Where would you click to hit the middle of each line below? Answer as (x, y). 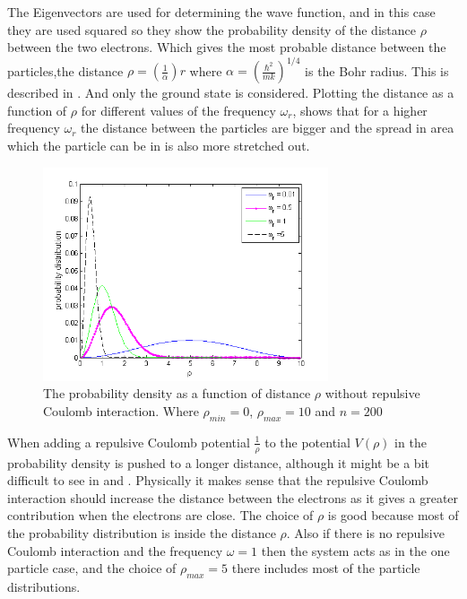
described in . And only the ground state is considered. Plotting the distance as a (231, 93)
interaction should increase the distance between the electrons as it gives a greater (233, 497)
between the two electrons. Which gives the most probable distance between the (227, 47)
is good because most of (393, 515)
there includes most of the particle (326, 568)
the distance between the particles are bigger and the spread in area (268, 128)
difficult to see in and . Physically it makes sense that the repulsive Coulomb (218, 480)
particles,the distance (65, 70)
